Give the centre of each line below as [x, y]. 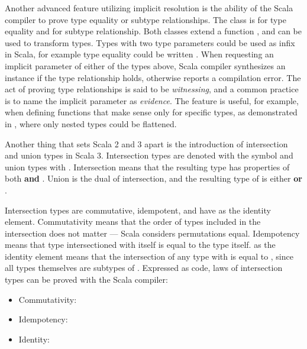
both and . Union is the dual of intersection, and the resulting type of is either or [153, 178]
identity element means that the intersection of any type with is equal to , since [149, 256]
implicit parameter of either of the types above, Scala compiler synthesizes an [145, 65]
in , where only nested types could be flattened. [91, 123]
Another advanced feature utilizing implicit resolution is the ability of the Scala [149, 8]
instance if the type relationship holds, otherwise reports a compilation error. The [153, 77]
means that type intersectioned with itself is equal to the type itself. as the [140, 245]
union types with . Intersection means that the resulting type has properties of [147, 167]
